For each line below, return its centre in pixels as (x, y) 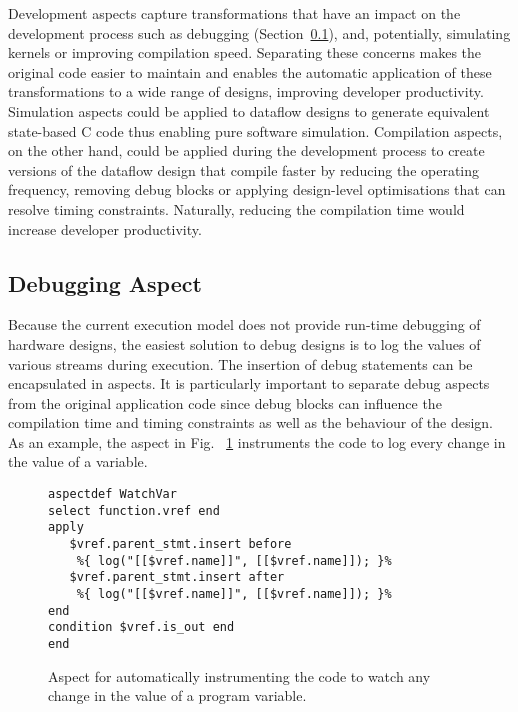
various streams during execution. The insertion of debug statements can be (240, 363)
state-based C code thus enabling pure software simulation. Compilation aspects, (255, 130)
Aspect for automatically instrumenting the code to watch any (239, 675)
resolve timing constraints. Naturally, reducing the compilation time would (236, 208)
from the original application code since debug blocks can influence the (225, 402)
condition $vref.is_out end (141, 627)
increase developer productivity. (105, 228)
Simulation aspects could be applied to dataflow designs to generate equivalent (249, 110)
